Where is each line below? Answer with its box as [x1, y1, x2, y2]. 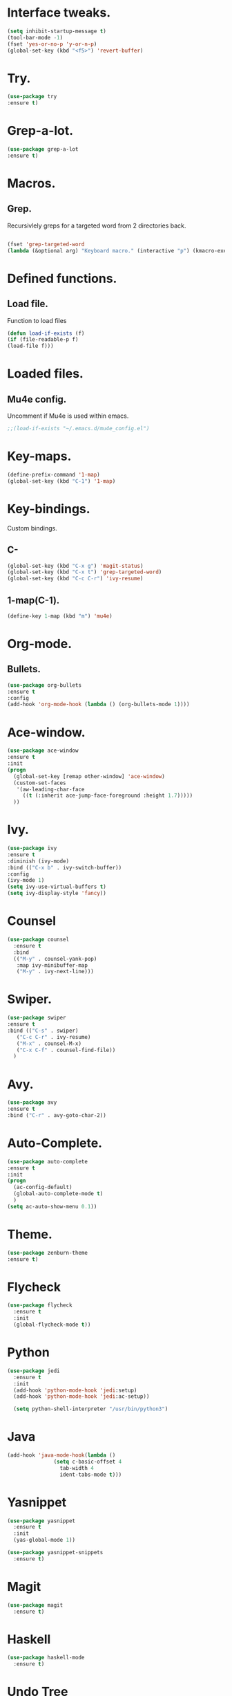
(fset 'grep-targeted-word [7, 241, 85, 248]
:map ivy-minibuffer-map [16, 961, 88, 969]
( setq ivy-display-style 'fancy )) [7, 890, 107, 897]
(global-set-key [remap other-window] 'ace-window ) [13, 773, 166, 780]
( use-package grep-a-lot [7, 146, 79, 153]
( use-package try [7, 93, 57, 100]
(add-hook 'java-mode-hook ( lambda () [7, 1452, 116, 1459]
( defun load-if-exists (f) [7, 330, 85, 337]
